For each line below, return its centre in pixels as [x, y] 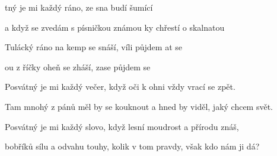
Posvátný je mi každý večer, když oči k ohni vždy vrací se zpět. [120, 87]
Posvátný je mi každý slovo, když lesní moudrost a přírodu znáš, [122, 126]
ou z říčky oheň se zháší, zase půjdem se [78, 66]
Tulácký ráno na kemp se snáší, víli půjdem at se [93, 47]
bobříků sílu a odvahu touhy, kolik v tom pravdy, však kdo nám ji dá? [132, 146]
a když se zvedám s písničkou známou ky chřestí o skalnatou [115, 27]
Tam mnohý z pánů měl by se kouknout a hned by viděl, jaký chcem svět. [139, 106]
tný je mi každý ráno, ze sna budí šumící [79, 7]
